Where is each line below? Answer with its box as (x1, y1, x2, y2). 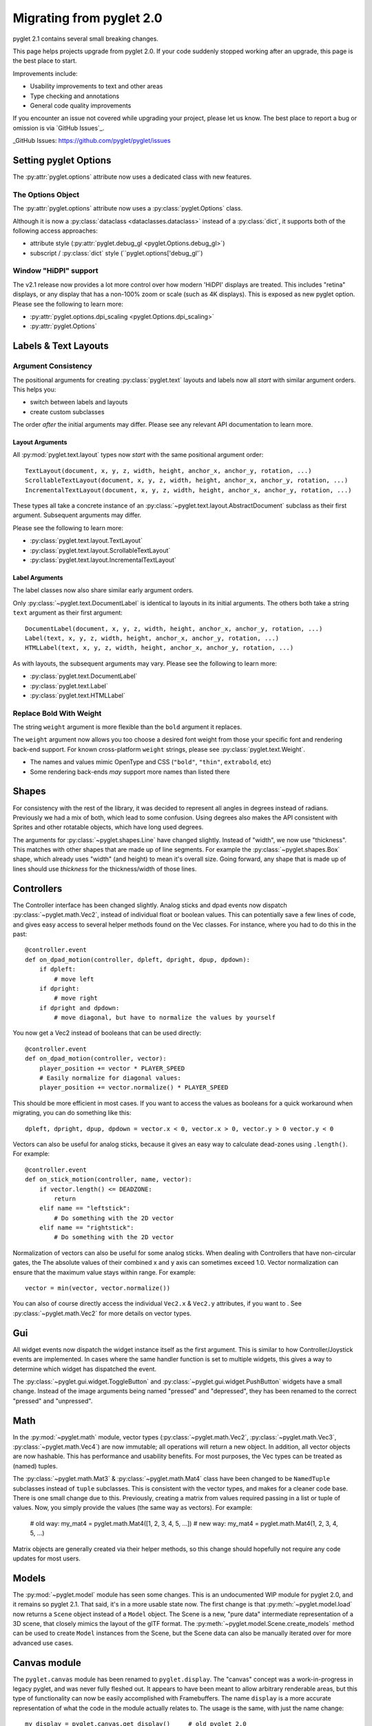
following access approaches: (12, 226, 98, 235)
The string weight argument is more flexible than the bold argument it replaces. (12, 723, 242, 731)
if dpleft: (39, 965, 76, 973)
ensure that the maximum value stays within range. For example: (12, 1268, 196, 1277)
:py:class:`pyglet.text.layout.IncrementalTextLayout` (30, 556, 177, 564)
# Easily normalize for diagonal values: (39, 1074, 182, 1082)
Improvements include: (12, 69, 79, 77)
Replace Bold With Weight (12, 708, 102, 718)
